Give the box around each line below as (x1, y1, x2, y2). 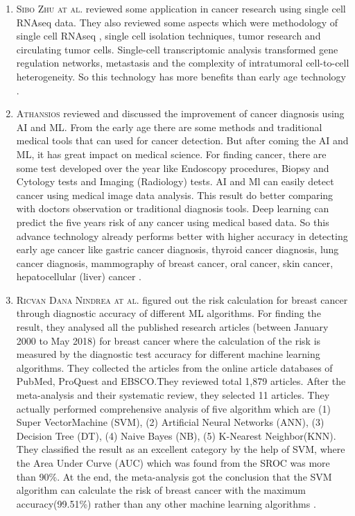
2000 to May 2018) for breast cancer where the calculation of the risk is (16, 333, 321, 347)
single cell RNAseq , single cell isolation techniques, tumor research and (16, 28, 321, 43)
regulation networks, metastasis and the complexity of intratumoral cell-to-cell (16, 55, 349, 70)
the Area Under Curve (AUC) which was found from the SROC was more (16, 456, 330, 470)
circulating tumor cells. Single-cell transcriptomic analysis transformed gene (16, 42, 338, 56)
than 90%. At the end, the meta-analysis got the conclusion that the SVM (16, 469, 332, 483)
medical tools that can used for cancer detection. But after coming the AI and (16, 133, 349, 148)
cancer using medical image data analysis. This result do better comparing (16, 187, 334, 202)
